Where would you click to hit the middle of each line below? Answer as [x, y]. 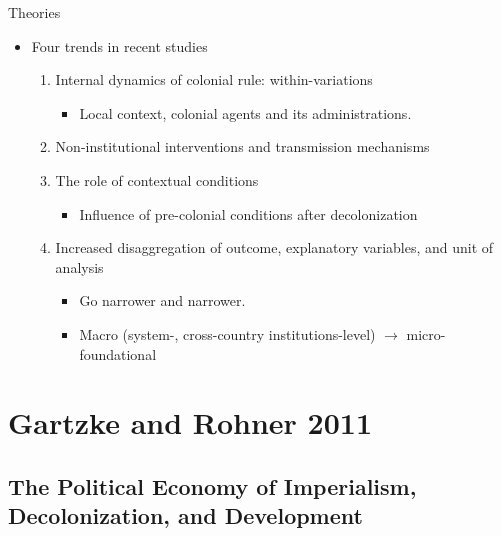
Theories [34, 12]
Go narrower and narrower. [162, 300]
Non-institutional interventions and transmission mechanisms [242, 146]
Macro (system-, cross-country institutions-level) [227, 333]
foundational [118, 353]
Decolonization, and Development [185, 515]
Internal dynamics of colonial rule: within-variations [214, 79]
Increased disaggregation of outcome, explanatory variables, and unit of [274, 247]
